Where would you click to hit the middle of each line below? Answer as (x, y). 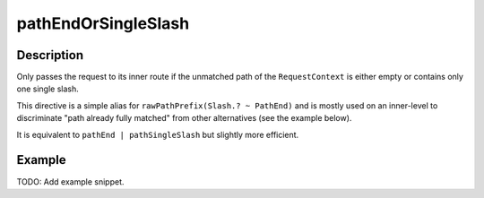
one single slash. (48, 89)
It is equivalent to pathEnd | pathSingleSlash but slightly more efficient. (158, 134)
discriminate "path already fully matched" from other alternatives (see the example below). (184, 118)
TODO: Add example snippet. (70, 181)
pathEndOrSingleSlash (103, 23)
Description (50, 55)
